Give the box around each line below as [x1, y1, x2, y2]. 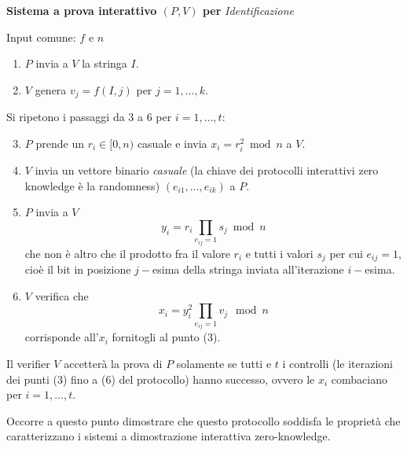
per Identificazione [202, 2, 295, 18]
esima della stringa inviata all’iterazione [152, 261, 344, 278]
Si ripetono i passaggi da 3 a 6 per [6, 109, 172, 125]
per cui [329, 245, 363, 261]
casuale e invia [137, 134, 207, 151]
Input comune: [6, 28, 76, 45]
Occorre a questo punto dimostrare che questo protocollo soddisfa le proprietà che [6, 412, 401, 429]
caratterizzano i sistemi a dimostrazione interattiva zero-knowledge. [6, 428, 331, 444]
